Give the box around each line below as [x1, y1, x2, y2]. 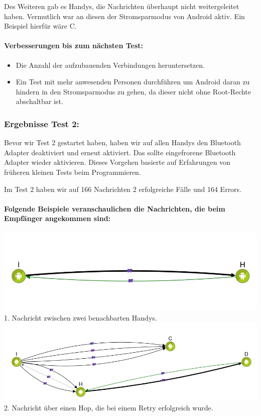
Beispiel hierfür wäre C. [4, 21, 77, 31]
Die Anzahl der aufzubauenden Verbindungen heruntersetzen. [16, 59, 205, 70]
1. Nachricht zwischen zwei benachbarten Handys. [4, 312, 157, 323]
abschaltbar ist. [16, 96, 63, 107]
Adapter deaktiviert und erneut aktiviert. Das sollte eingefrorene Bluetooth [4, 147, 236, 157]
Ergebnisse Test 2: [4, 117, 79, 130]
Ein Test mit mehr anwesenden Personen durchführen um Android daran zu [16, 76, 250, 87]
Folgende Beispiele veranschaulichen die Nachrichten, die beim [4, 203, 225, 214]
